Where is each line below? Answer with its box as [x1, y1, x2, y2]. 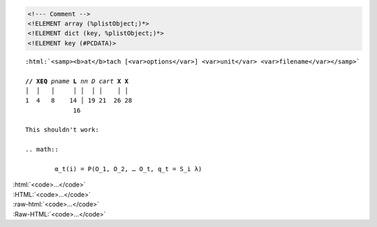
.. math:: [25, 145, 59, 154]
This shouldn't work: [25, 126, 99, 134]
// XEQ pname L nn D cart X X [25, 77, 129, 85]
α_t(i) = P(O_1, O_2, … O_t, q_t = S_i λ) [54, 165, 202, 173]
